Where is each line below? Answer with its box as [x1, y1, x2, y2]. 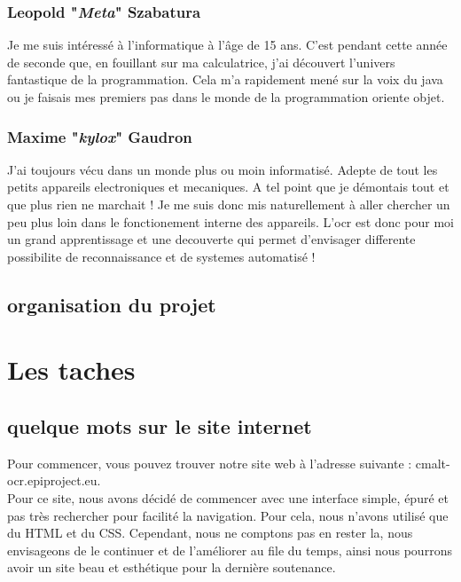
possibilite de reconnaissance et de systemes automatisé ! [7, 247, 316, 265]
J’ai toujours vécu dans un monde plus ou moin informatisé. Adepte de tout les [7, 160, 438, 178]
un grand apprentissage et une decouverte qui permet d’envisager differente [7, 230, 416, 248]
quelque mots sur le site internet [7, 412, 312, 439]
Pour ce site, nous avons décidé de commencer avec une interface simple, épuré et [7, 488, 449, 507]
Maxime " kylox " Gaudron [7, 125, 192, 147]
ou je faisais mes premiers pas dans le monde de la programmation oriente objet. [7, 88, 445, 106]
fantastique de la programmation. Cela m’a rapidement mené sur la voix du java [7, 70, 443, 89]
